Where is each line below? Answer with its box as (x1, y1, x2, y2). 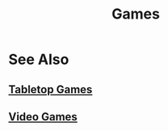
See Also (8, 50, 69, 69)
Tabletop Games (8, 82, 93, 96)
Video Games (8, 110, 78, 124)
